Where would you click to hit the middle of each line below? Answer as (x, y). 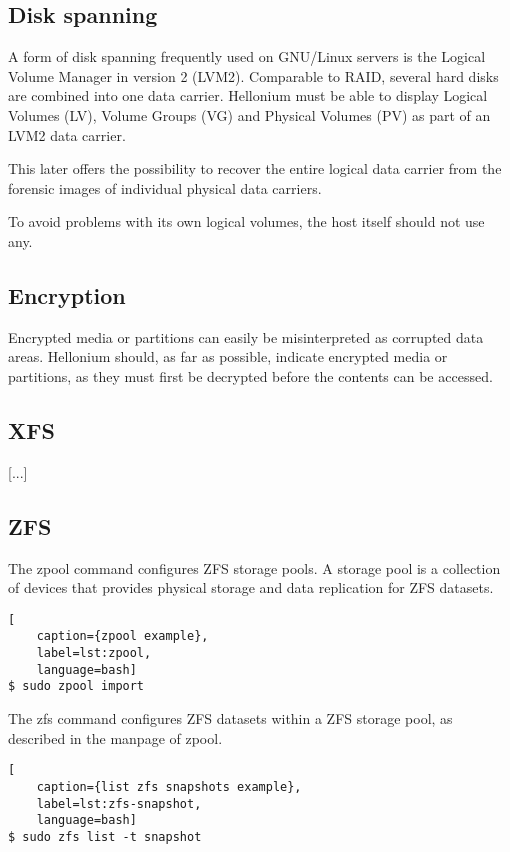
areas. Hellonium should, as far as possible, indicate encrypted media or (228, 356)
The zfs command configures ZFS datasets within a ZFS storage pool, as (230, 718)
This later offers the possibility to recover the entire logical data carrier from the (255, 168)
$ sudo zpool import (76, 686)
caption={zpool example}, (122, 636)
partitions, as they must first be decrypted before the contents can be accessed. (250, 375)
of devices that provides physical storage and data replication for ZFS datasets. (251, 587)
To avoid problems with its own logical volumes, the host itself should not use (246, 221)
